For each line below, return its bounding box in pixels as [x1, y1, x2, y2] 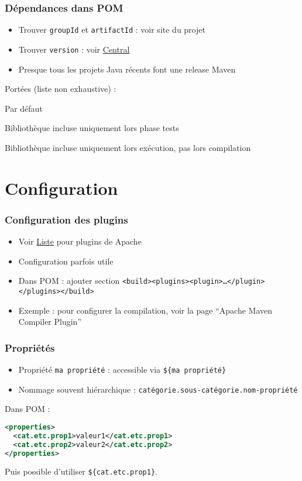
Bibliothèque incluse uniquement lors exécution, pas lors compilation [5, 141, 251, 153]
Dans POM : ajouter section [18, 274, 120, 287]
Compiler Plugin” [18, 315, 81, 328]
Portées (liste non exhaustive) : [5, 83, 116, 95]
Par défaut [5, 102, 43, 114]
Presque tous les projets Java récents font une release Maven [18, 63, 236, 75]
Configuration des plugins [5, 212, 128, 226]
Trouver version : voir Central [18, 43, 130, 55]
